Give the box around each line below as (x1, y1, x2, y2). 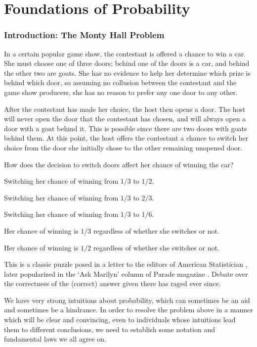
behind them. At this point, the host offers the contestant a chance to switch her (4, 133, 249, 143)
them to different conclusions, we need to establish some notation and (4, 324, 215, 334)
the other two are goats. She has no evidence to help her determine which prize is (4, 67, 251, 78)
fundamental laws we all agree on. (4, 334, 106, 344)
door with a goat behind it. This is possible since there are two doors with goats (4, 123, 247, 133)
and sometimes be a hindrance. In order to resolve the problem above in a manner (4, 304, 253, 315)
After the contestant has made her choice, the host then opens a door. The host (4, 103, 246, 114)
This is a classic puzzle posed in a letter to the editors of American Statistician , (4, 259, 248, 269)
